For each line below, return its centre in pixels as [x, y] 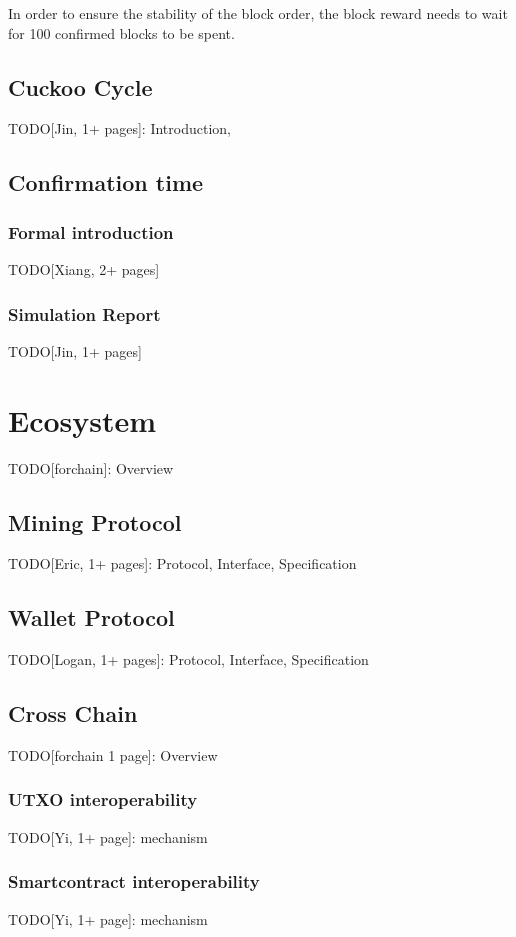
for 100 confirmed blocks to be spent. [121, 32]
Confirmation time [106, 182]
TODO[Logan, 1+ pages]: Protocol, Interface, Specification [188, 659]
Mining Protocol [95, 521]
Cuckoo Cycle [80, 86]
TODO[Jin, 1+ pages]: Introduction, [119, 128]
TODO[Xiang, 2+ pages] [84, 268]
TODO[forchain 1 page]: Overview [113, 754]
